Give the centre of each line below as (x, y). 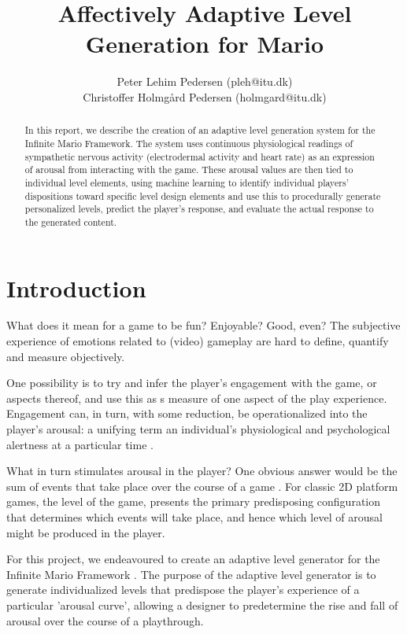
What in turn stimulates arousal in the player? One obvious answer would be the (202, 471)
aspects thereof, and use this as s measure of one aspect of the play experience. (197, 398)
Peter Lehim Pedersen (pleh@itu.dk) (205, 81)
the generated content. (71, 221)
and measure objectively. (66, 356)
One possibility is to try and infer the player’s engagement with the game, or (192, 383)
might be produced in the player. (86, 532)
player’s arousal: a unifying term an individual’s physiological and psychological (198, 429)
